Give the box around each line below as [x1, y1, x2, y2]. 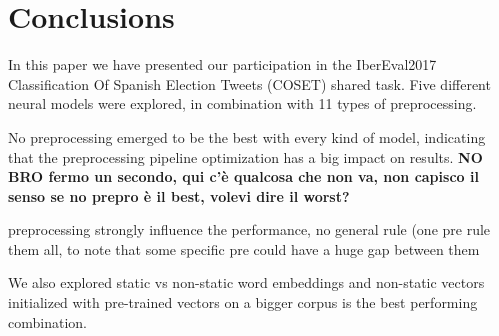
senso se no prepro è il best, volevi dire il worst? [8, 185, 350, 206]
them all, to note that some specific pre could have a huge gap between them [8, 238, 480, 259]
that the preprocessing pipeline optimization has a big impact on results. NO [8, 146, 483, 167]
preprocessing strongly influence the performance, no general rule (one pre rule [8, 219, 491, 240]
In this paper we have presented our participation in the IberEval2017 [8, 54, 437, 75]
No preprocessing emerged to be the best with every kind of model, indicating [8, 126, 486, 147]
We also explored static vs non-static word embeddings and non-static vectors [8, 272, 485, 293]
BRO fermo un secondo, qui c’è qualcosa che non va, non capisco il [8, 166, 479, 187]
